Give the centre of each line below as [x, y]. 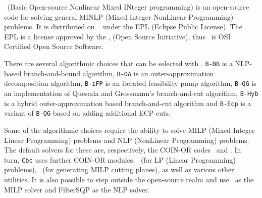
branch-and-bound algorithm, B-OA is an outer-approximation [119, 73]
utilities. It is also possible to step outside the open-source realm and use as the [129, 179]
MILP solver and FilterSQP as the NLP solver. [77, 189]
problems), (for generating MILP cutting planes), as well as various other [119, 169]
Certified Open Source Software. [54, 46]
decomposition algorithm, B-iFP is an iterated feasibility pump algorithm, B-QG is [130, 83]
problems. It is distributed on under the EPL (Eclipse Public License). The [123, 27]
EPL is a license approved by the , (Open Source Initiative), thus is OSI [117, 36]
